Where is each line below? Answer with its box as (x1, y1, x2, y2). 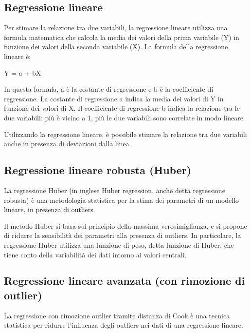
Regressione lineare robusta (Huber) (4, 162, 192, 177)
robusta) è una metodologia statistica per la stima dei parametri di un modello (4, 195, 239, 205)
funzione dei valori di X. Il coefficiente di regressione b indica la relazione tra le (4, 103, 240, 113)
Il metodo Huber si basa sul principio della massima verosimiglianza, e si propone (4, 220, 247, 231)
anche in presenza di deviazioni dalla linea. (4, 138, 131, 149)
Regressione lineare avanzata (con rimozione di (4, 273, 245, 288)
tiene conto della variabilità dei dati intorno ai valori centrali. (4, 249, 187, 259)
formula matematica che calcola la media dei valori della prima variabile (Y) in (4, 32, 239, 42)
